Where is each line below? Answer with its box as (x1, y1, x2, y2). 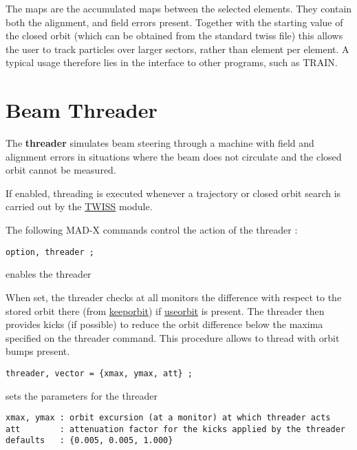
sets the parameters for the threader (6, 388, 158, 402)
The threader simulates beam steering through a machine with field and (6, 136, 314, 150)
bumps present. (6, 344, 70, 358)
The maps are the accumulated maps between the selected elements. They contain (6, 1, 352, 15)
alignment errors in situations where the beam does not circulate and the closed (6, 149, 342, 163)
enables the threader (6, 267, 91, 281)
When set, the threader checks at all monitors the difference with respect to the (6, 289, 342, 304)
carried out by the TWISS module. (6, 199, 153, 214)
